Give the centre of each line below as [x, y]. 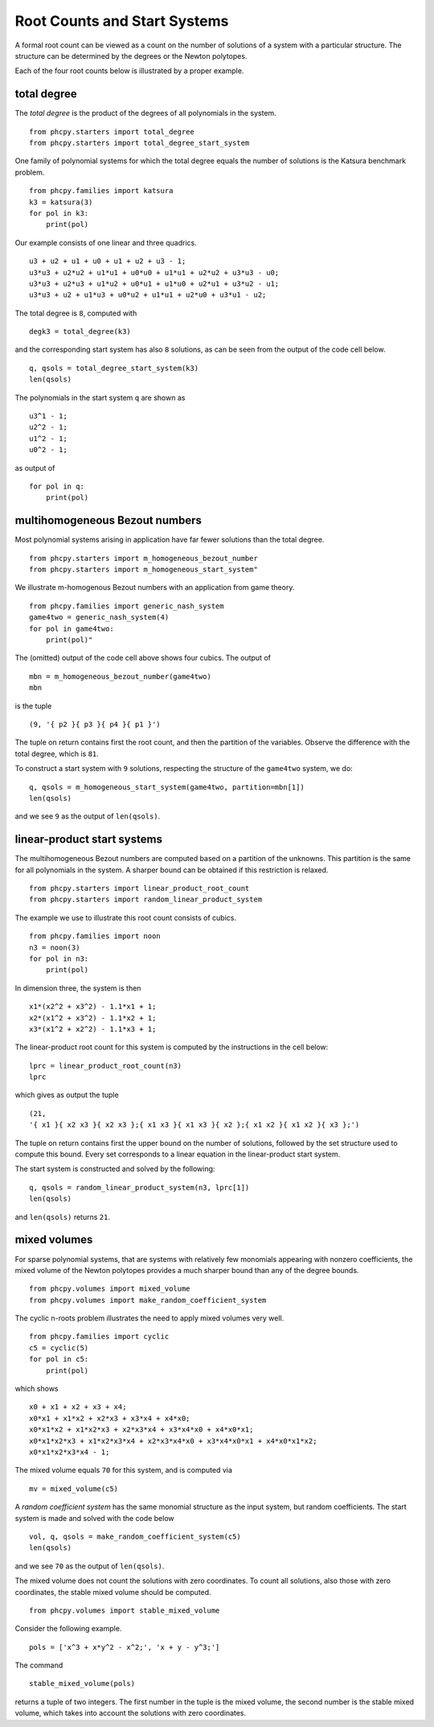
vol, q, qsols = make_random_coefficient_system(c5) [135, 1536]
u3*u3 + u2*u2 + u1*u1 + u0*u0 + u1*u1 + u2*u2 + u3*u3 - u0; [154, 272]
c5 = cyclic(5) [59, 1348]
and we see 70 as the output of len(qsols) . [90, 1566]
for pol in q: [57, 486]
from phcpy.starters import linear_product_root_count [139, 888]
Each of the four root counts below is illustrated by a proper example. [129, 71]
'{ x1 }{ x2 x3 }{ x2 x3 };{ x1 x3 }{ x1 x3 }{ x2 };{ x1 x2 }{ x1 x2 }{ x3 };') [194, 1125]
